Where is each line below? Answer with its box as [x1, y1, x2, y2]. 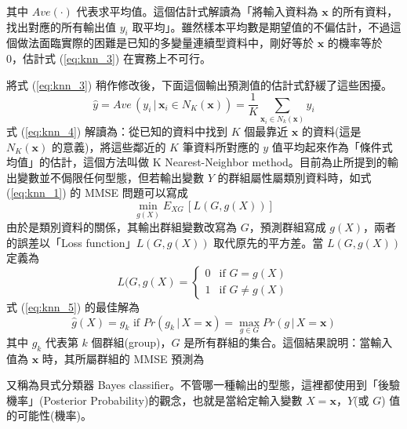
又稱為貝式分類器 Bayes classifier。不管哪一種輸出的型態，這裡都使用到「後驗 [6, 376, 401, 393]
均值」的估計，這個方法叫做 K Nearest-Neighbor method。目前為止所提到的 [6, 154, 387, 170]
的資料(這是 [302, 122, 362, 139]
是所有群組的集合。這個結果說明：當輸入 [184, 333, 393, 350]
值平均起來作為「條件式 [271, 138, 393, 155]
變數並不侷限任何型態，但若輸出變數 [16, 169, 204, 185]
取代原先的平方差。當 [213, 234, 324, 250]
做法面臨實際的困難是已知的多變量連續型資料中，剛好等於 [16, 35, 314, 51]
